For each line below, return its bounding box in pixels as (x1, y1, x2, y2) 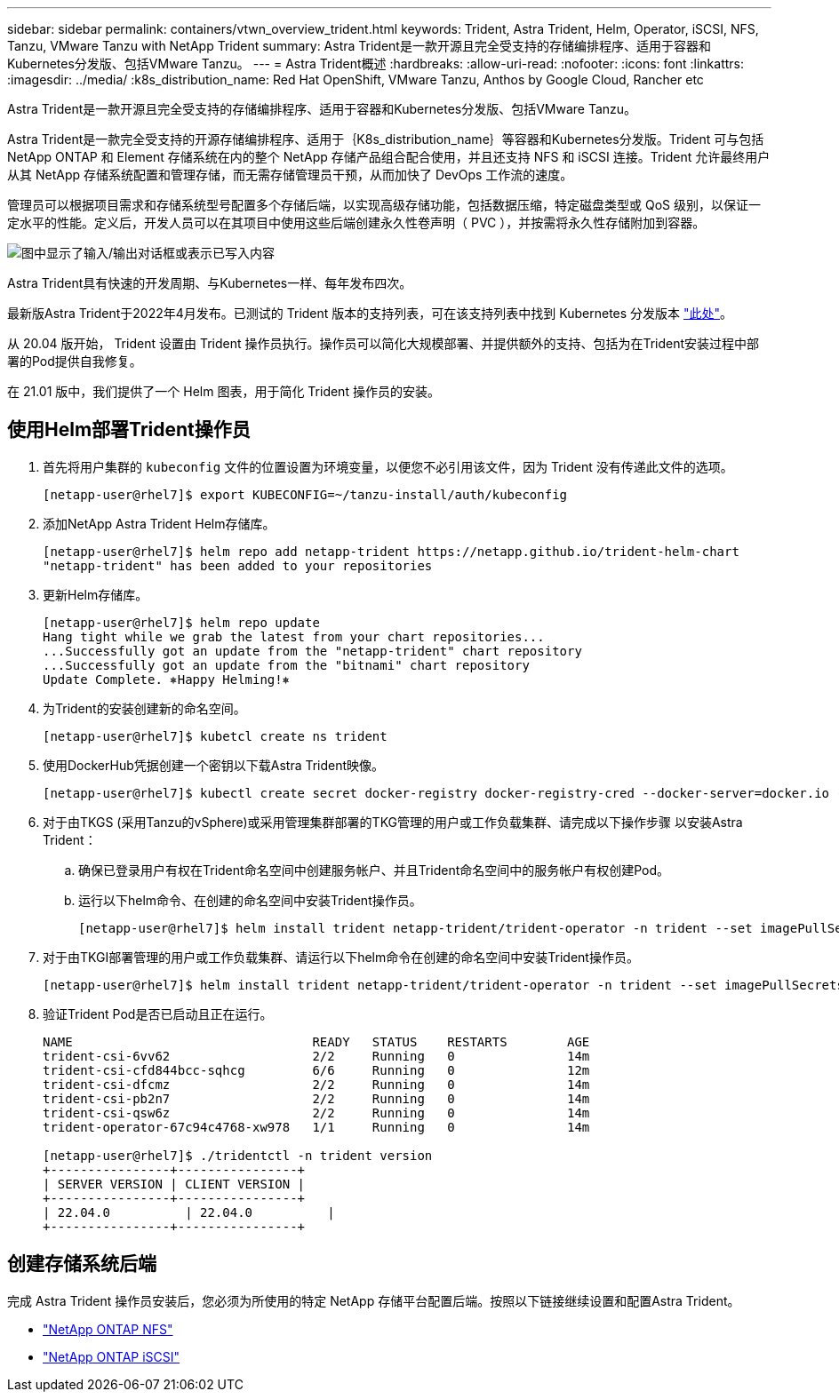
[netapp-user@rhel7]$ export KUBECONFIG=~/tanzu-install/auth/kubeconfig (43, 487, 568, 502)
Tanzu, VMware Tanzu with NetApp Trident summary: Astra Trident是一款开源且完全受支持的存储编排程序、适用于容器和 (7, 38, 711, 53)
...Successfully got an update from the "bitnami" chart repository (43, 657, 530, 672)
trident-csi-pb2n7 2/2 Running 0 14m (43, 1091, 590, 1106)
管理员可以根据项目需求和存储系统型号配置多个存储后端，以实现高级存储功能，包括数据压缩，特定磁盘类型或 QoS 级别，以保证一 (7, 197, 761, 212)
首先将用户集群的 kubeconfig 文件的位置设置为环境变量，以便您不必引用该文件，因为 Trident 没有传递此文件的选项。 (43, 458, 733, 474)
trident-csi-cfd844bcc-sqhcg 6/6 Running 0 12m (43, 1062, 590, 1077)
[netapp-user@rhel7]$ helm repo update (43, 615, 320, 630)
